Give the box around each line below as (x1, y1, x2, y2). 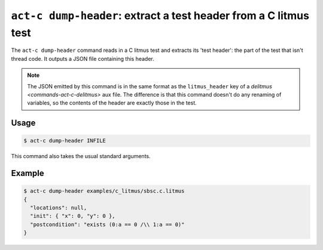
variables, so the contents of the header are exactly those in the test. (27, 99, 197, 107)
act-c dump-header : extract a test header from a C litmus (11, 9, 309, 22)
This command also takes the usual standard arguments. (11, 153, 151, 160)
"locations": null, (30, 205, 87, 211)
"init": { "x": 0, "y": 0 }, (30, 212, 116, 220)
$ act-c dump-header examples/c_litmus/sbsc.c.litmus (23, 188, 185, 195)
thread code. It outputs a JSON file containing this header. (11, 55, 155, 62)
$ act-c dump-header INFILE (23, 137, 106, 144)
